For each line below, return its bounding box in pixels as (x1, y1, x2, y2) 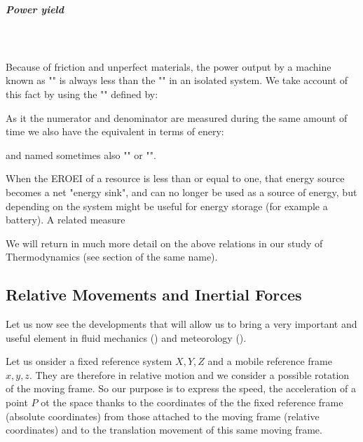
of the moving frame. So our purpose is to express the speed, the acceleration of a (6, 381, 356, 396)
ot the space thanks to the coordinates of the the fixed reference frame (41, 395, 343, 410)
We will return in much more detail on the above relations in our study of (6, 235, 323, 250)
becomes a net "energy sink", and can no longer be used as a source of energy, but (6, 184, 357, 199)
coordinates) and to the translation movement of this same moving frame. (6, 422, 322, 437)
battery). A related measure (6, 212, 125, 227)
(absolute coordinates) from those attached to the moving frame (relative (6, 408, 320, 423)
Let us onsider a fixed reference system (6, 354, 172, 368)
